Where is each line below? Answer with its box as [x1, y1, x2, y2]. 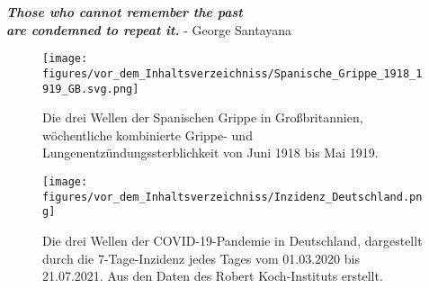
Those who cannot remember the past [6, 3, 243, 21]
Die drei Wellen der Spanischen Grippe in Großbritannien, [42, 108, 363, 127]
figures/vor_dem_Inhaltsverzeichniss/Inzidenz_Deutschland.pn [42, 190, 423, 203]
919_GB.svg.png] [42, 82, 139, 95]
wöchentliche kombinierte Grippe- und [42, 125, 253, 144]
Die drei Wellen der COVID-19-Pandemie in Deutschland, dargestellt [42, 230, 423, 249]
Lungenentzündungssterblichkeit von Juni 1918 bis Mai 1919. [42, 143, 379, 162]
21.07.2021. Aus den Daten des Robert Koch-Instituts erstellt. [42, 266, 383, 285]
